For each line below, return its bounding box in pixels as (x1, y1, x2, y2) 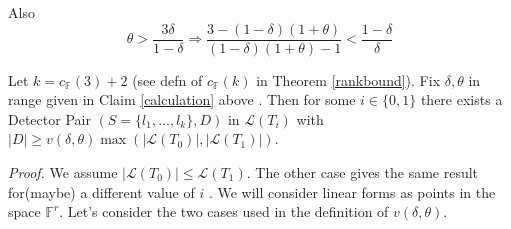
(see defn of (132, 69, 203, 90)
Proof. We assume (8, 162, 118, 183)
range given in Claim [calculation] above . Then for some (8, 89, 356, 110)
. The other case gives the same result (246, 162, 479, 183)
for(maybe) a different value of (8, 181, 195, 202)
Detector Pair (8, 108, 91, 129)
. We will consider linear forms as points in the (208, 181, 496, 202)
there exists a (420, 89, 503, 110)
